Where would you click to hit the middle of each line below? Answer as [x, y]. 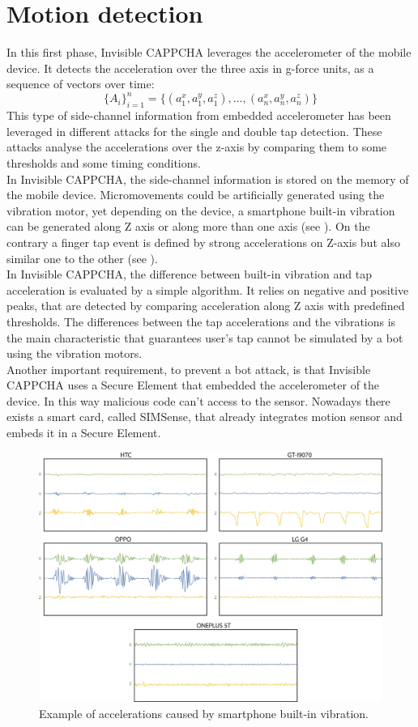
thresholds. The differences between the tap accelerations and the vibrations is [201, 321]
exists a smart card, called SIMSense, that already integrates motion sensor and [205, 417]
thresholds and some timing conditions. [104, 162]
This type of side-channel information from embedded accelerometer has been [199, 115]
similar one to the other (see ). [82, 258]
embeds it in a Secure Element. [84, 433]
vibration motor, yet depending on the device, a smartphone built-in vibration [201, 210]
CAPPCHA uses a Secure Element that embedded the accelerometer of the [193, 385]
